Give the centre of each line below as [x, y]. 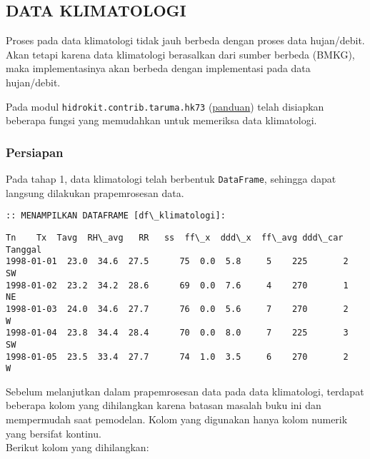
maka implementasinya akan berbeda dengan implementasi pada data [158, 68]
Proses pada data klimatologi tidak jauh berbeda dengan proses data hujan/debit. [185, 40]
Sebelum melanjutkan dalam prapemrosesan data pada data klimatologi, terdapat [185, 391]
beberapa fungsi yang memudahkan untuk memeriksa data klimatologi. [161, 120]
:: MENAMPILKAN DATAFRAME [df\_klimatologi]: [116, 216]
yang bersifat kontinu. [54, 433]
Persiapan [35, 152]
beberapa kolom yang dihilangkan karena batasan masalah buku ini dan [164, 405]
